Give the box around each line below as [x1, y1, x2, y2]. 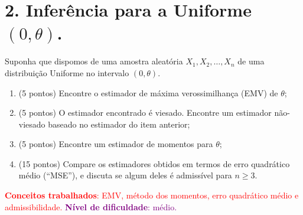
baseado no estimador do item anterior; [48, 118, 190, 130]
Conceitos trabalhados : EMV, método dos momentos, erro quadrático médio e [5, 189, 299, 201]
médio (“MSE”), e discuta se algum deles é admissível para [18, 169, 232, 181]
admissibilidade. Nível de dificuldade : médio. [5, 200, 177, 213]
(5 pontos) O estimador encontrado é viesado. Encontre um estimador [18, 106, 272, 119]
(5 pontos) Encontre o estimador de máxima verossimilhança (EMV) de [18, 86, 278, 99]
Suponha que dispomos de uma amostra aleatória [5, 55, 183, 67]
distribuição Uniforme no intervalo [5, 66, 129, 79]
